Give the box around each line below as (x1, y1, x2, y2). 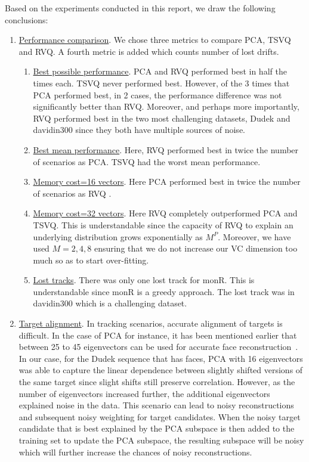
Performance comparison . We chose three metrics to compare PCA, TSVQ (18, 33, 291, 46)
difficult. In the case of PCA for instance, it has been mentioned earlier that (18, 328, 297, 341)
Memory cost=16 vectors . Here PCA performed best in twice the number (33, 175, 301, 188)
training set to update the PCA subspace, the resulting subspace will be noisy (18, 434, 304, 446)
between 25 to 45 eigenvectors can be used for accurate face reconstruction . (18, 340, 298, 353)
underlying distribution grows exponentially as (33, 230, 203, 243)
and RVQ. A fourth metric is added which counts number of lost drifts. (18, 45, 279, 57)
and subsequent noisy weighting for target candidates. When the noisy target (18, 410, 301, 423)
